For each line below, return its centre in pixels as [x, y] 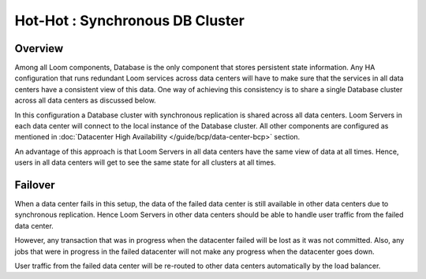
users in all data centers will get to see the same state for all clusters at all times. [145, 162]
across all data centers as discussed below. [86, 100]
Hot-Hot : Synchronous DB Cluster [129, 20]
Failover [35, 185]
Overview [39, 48]
